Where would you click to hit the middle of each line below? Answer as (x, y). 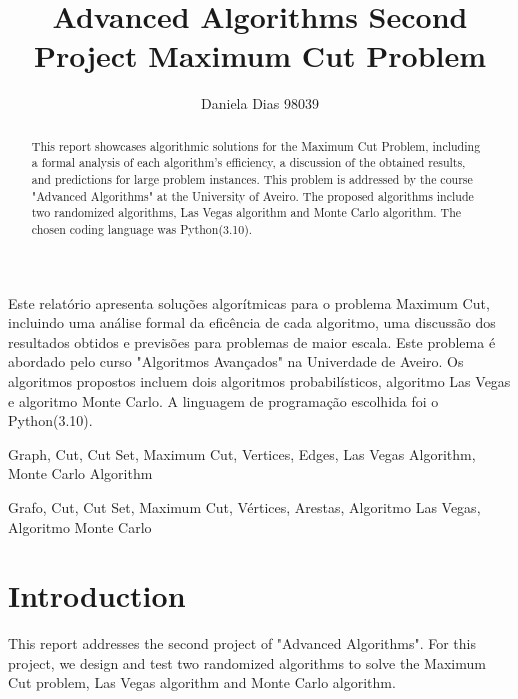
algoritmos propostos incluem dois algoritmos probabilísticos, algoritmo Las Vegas (259, 381)
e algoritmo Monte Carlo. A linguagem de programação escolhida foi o (223, 400)
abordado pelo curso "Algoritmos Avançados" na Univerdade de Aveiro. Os (236, 361)
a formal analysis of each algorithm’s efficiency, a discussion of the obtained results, (248, 162)
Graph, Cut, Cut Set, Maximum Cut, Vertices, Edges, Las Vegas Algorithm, (242, 453)
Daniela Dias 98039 (260, 103)
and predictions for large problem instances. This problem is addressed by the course (252, 179)
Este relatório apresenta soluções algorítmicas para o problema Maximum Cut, (249, 302)
